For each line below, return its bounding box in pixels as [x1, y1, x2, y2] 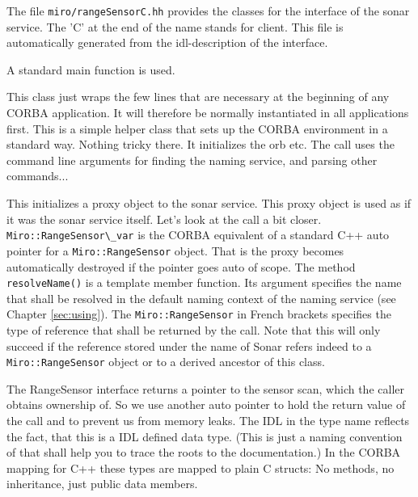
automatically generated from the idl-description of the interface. [6, 34, 328, 51]
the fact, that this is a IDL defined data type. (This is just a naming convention [6, 428, 403, 444]
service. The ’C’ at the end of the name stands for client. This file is [6, 18, 344, 35]
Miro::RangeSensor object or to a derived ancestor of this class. [6, 353, 325, 370]
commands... [6, 167, 69, 184]
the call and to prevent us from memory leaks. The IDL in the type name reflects [6, 412, 410, 429]
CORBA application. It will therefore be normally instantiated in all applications [6, 104, 409, 121]
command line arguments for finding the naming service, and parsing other [6, 151, 378, 168]
